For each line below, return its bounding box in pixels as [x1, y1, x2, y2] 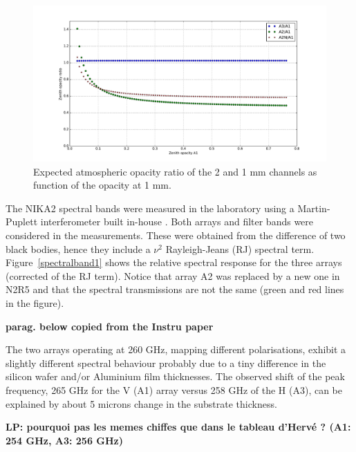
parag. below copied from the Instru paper [6, 319, 214, 333]
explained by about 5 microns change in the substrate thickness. [6, 396, 277, 411]
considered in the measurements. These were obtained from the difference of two [6, 228, 346, 243]
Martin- [297, 200, 330, 215]
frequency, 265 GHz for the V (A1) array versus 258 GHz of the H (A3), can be [6, 382, 343, 397]
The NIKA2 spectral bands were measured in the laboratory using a [6, 200, 294, 215]
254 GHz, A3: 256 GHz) [6, 433, 123, 447]
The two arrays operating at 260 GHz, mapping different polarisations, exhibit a [6, 342, 346, 357]
